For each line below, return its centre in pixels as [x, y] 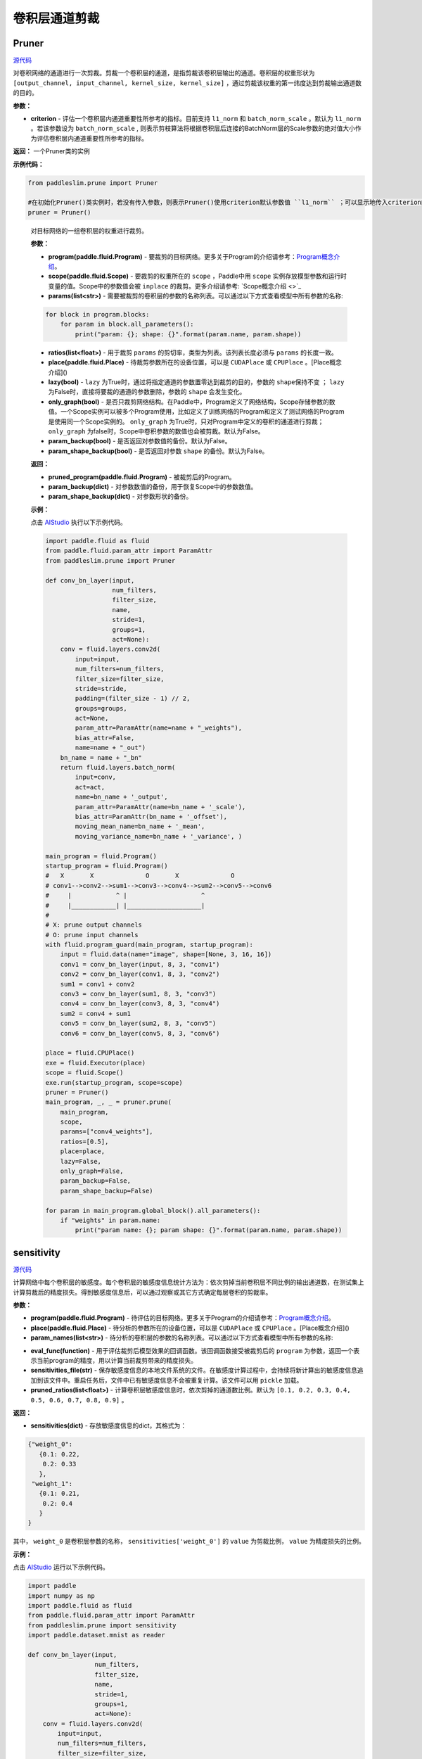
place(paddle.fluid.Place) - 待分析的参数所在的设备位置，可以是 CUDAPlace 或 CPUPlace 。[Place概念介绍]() [190, 1328]
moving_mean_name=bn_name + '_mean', [140, 826]
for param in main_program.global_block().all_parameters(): [153, 1211]
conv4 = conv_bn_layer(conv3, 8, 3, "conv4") [140, 1004]
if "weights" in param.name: [110, 1220]
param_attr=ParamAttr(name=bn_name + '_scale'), [160, 807]
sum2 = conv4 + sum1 [96, 1014]
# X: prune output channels [94, 925]
